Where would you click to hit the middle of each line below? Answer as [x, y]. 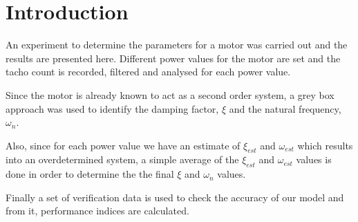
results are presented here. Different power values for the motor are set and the [173, 58]
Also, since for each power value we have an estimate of [123, 145]
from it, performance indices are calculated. [97, 211]
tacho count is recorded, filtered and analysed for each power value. [148, 72]
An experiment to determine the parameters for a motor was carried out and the [177, 45]
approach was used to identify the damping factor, [112, 108]
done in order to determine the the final [90, 174]
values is [314, 159]
